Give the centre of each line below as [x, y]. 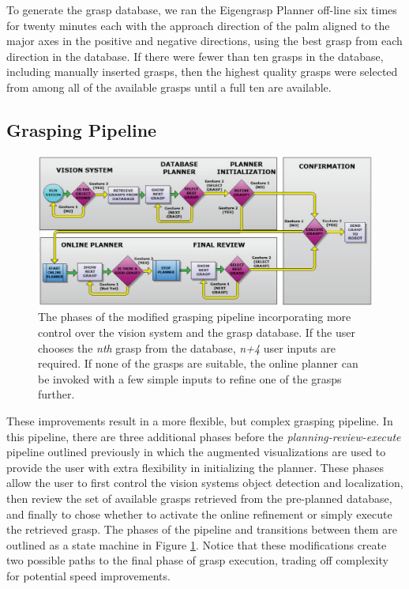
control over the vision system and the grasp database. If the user [197, 332]
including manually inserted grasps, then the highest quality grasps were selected [202, 72]
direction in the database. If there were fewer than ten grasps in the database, [195, 56]
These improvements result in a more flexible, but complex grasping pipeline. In [200, 420]
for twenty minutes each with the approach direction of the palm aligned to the [198, 25]
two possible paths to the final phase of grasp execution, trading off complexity [197, 560]
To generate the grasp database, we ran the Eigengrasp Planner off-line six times [202, 9]
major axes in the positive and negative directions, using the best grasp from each [204, 41]
